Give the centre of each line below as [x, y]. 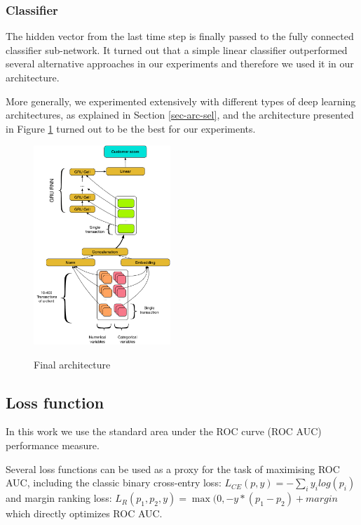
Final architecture [72, 364]
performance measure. [53, 445]
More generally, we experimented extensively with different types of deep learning [181, 101]
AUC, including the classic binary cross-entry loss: [114, 483]
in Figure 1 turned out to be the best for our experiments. [131, 128]
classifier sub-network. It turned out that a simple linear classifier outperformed [177, 49]
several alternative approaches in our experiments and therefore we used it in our [180, 64]
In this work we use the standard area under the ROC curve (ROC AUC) [164, 431]
